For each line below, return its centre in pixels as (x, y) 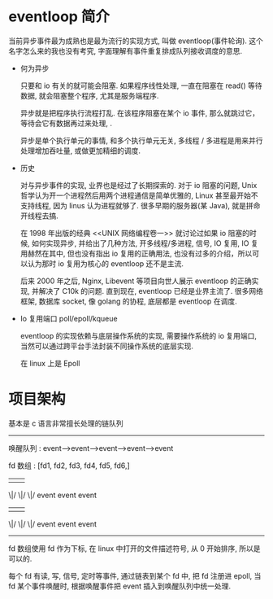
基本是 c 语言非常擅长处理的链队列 (66, 423)
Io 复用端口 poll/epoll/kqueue (69, 318)
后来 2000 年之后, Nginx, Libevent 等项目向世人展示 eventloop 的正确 (136, 281)
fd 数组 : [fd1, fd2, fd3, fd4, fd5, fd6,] (69, 466)
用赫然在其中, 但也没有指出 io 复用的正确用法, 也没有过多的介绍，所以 (136, 253)
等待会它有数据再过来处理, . (66, 123)
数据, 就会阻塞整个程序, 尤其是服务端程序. (89, 95)
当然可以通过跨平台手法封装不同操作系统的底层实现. (106, 346)
